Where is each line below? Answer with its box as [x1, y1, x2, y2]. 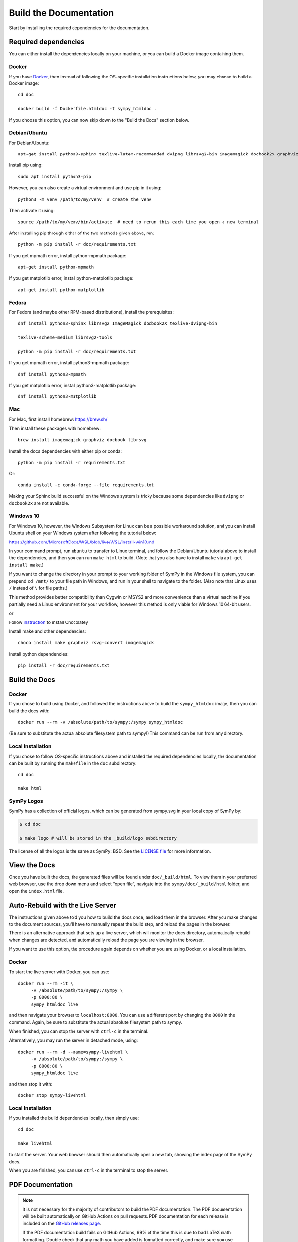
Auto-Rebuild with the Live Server [9, 901, 117, 909]
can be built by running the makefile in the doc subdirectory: [9, 760, 137, 766]
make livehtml [18, 1141, 52, 1146]
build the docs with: [9, 708, 50, 714]
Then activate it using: [9, 208, 55, 214]
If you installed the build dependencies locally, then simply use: [9, 1115, 139, 1121]
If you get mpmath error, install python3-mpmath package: [9, 360, 129, 366]
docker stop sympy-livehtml [18, 1092, 86, 1098]
